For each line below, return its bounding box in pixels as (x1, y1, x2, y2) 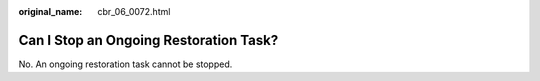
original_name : (18, 6, 83, 17)
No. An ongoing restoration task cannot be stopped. (18, 58, 233, 70)
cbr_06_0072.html (97, 6, 171, 17)
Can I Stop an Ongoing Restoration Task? (18, 31, 279, 49)
